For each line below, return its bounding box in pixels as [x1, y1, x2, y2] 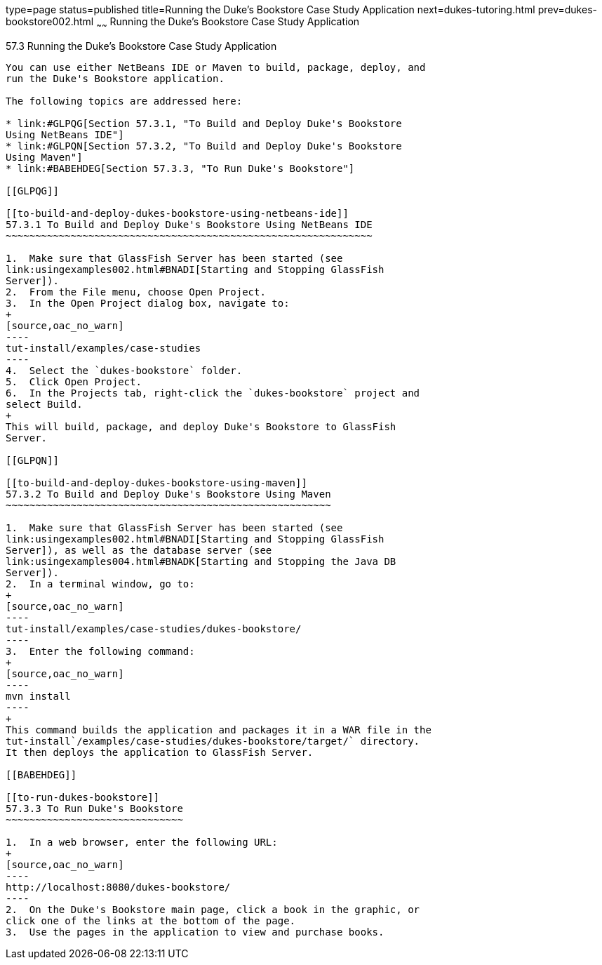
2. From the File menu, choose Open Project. [6, 286, 266, 298]
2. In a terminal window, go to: [6, 578, 195, 590]
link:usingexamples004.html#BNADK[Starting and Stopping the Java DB [6, 555, 396, 567]
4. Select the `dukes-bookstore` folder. [6, 364, 243, 376]
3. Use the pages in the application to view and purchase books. [6, 926, 384, 938]
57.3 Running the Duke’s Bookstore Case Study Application [6, 39, 277, 52]
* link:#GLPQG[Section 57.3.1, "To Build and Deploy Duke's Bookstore [6, 117, 402, 129]
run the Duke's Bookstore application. [6, 72, 225, 84]
